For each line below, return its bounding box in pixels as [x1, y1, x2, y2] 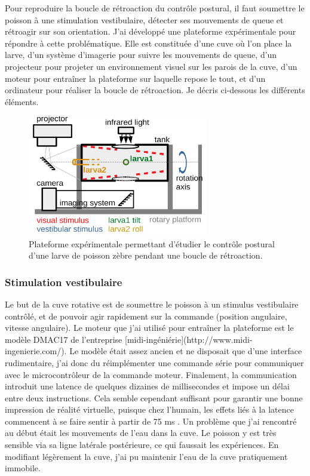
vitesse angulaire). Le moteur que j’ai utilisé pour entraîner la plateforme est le [5, 321, 294, 334]
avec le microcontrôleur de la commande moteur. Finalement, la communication [5, 368, 297, 380]
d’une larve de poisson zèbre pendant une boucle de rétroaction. [29, 249, 263, 262]
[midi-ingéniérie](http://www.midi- [124, 333, 253, 345]
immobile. [5, 462, 41, 474]
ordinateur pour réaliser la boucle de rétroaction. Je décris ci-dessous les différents [5, 84, 305, 96]
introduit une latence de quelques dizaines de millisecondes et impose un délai [5, 380, 290, 392]
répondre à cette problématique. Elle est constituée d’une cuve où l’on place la [5, 36, 292, 49]
